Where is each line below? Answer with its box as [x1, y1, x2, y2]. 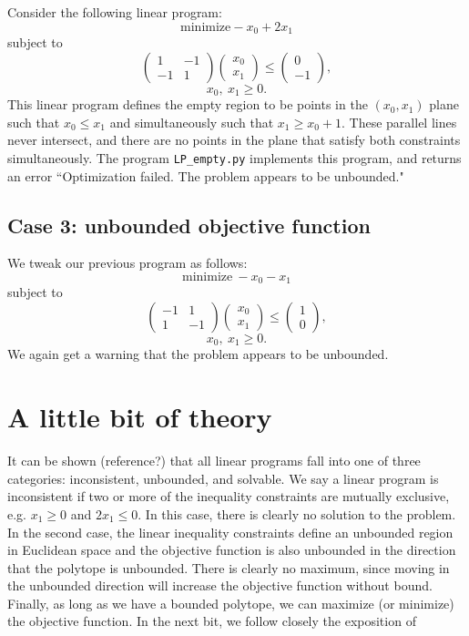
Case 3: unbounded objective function [7, 210, 371, 239]
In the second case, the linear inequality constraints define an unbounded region [7, 522, 454, 541]
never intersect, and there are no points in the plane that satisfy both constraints [7, 130, 461, 149]
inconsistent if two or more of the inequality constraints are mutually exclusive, [7, 487, 450, 506]
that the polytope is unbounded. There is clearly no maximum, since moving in [7, 558, 450, 577]
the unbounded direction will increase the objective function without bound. [7, 576, 433, 595]
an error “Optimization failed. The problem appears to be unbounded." [7, 166, 404, 185]
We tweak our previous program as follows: [7, 253, 248, 272]
